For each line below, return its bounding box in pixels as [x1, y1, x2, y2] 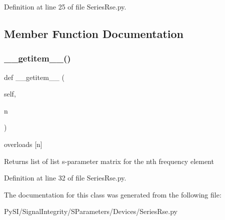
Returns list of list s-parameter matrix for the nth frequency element [4, 155, 214, 166]
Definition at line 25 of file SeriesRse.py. [4, 1, 126, 11]
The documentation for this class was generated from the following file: [4, 189, 221, 199]
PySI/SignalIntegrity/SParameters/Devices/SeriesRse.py [4, 206, 177, 216]
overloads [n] [4, 138, 42, 149]
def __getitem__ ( [4, 71, 64, 82]
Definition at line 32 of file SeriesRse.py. [4, 172, 126, 183]
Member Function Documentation [4, 25, 184, 41]
